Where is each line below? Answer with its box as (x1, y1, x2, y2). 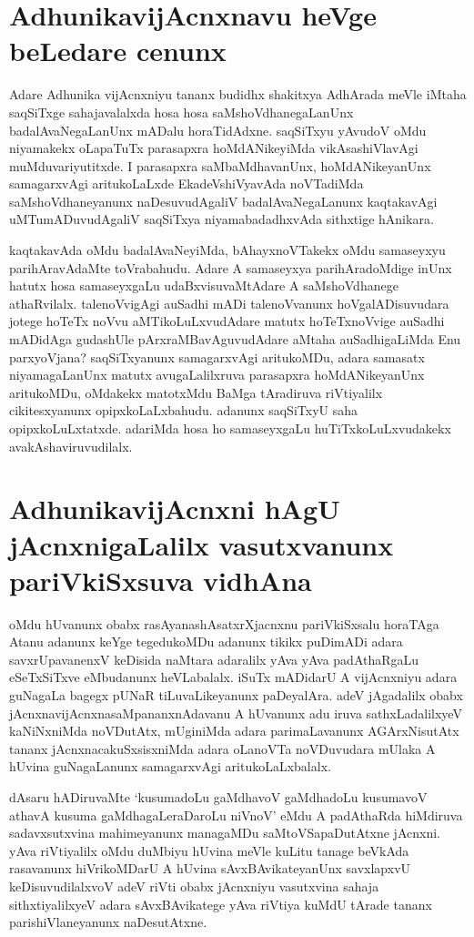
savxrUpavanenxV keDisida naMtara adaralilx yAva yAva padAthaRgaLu (9, 649, 419, 668)
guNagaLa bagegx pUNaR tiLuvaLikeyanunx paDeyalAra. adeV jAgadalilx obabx (9, 686, 463, 705)
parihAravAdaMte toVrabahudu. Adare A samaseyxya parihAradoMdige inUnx (9, 258, 452, 277)
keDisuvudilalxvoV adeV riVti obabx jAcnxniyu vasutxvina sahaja (9, 877, 379, 895)
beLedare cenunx (9, 32, 227, 69)
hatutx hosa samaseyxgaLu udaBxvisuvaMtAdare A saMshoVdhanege (9, 276, 398, 295)
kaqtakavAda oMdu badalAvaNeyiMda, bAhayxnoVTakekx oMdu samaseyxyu (9, 240, 446, 260)
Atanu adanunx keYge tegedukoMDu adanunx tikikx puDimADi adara (9, 632, 403, 651)
